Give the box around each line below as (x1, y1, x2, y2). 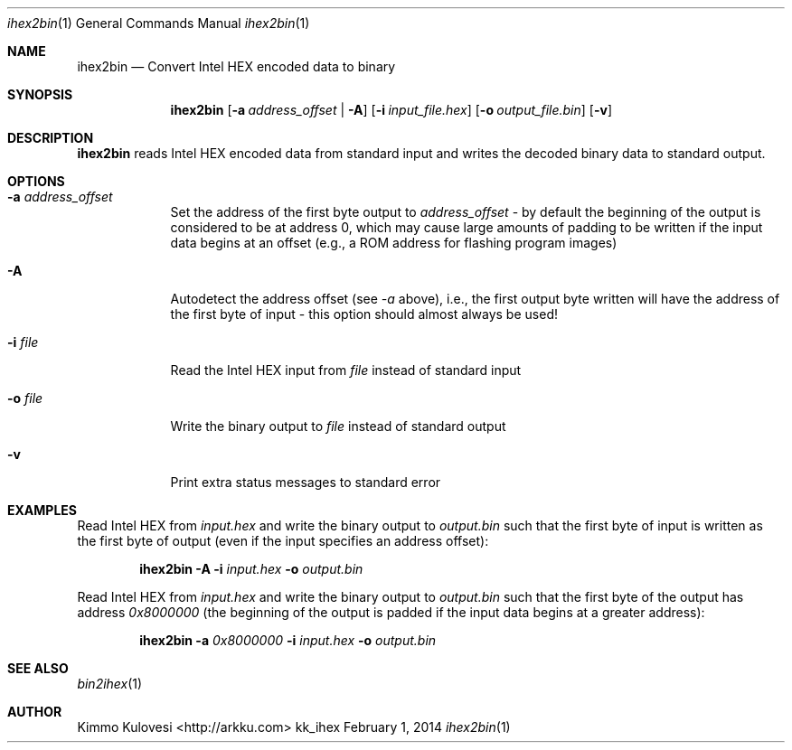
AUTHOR (7, 704, 62, 719)
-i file (7, 334, 39, 350)
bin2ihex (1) (77, 676, 143, 691)
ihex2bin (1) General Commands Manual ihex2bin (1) (7, 15, 310, 31)
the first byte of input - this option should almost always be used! (170, 306, 558, 322)
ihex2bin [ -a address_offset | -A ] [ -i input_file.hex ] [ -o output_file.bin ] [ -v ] (170, 102, 612, 117)
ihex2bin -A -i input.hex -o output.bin (139, 561, 363, 577)
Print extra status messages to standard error (170, 474, 441, 490)
